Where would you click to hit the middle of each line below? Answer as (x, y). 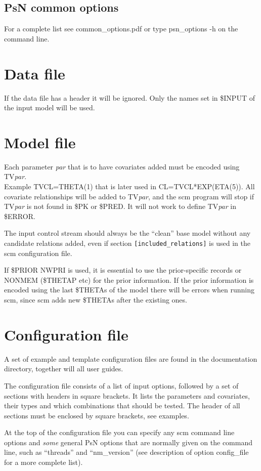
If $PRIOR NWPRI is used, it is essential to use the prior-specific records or (123, 270)
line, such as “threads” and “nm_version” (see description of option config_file (126, 452)
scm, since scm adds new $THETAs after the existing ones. (96, 300)
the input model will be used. (50, 108)
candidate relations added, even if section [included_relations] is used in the (127, 243)
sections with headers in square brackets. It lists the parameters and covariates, (127, 395)
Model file (40, 142)
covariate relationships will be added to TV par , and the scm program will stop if (129, 196)
